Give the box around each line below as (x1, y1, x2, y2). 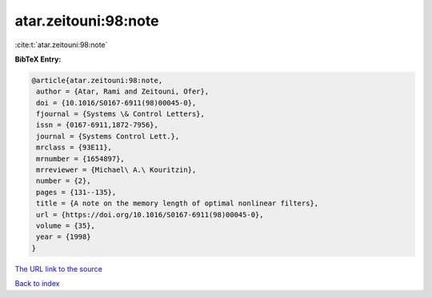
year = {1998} (36, 232, 91, 241)
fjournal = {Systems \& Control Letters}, (36, 109, 206, 119)
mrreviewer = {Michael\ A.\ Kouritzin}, (36, 165, 197, 175)
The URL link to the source (14, 264, 103, 273)
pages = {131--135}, (36, 188, 117, 197)
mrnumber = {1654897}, (36, 154, 126, 163)
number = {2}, (36, 177, 91, 185)
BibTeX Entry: (14, 54, 62, 64)
